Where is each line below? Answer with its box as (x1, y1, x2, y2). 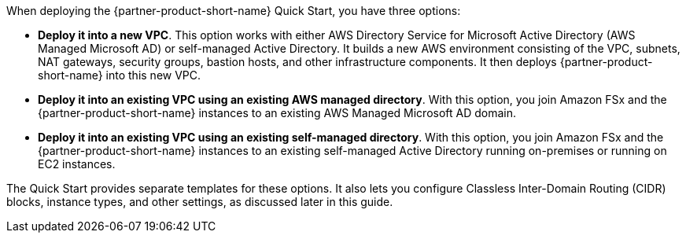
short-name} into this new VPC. (38, 68, 201, 82)
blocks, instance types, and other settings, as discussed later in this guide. (6, 195, 393, 208)
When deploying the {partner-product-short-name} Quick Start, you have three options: (6, 4, 461, 17)
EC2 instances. (38, 157, 116, 171)
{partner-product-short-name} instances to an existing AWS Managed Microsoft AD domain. (38, 106, 517, 119)
